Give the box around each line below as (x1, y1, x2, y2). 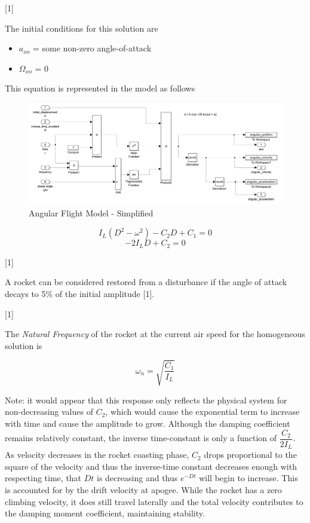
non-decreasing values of (5, 405, 93, 418)
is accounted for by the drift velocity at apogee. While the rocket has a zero (5, 483, 282, 496)
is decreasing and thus (97, 472, 178, 484)
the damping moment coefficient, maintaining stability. (5, 507, 205, 519)
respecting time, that (5, 472, 82, 484)
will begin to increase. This (199, 472, 298, 484)
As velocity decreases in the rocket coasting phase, (5, 448, 189, 461)
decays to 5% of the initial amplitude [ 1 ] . (5, 287, 155, 299)
